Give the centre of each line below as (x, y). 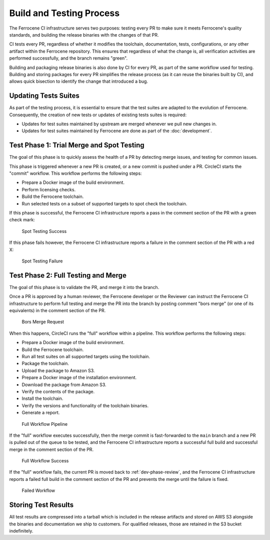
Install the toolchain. (42, 399)
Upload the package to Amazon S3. (58, 370)
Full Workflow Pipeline (44, 424)
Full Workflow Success (45, 461)
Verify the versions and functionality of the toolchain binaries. (85, 405)
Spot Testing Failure (42, 261)
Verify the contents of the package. (58, 391)
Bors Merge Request (43, 322)
